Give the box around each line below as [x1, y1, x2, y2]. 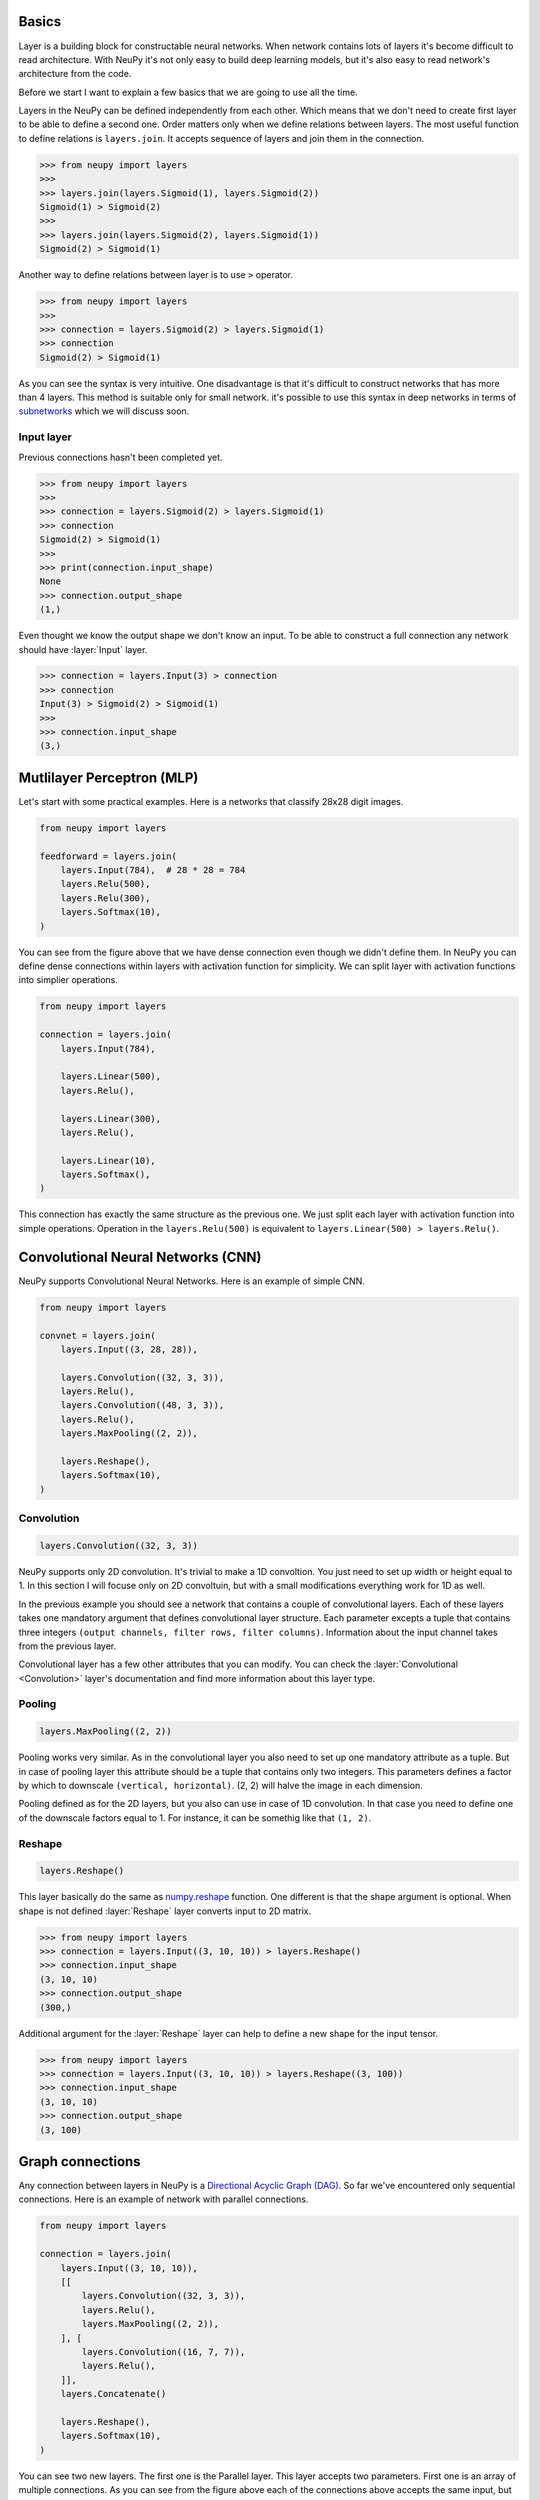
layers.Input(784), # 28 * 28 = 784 [60, 865, 246, 876]
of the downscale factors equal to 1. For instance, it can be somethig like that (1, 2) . [18, 1811, 372, 1824]
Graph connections [18, 2153, 141, 2170]
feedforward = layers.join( [39, 850, 177, 862]
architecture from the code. [18, 68, 132, 80]
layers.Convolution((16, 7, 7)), [81, 2346, 246, 2357]
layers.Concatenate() [60, 2388, 167, 2400]
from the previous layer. [18, 1640, 117, 1652]
